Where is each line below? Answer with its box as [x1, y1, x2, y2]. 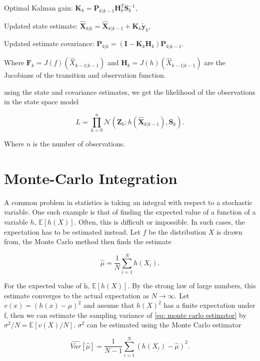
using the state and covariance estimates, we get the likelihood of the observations [4, 86, 255, 97]
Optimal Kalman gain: [4, 3, 73, 13]
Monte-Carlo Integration [4, 167, 177, 188]
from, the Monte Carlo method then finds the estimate [4, 236, 171, 247]
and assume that [83, 300, 134, 310]
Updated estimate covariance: [4, 38, 94, 49]
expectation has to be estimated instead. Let [4, 226, 141, 237]
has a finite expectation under [163, 300, 255, 310]
